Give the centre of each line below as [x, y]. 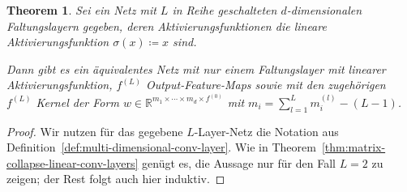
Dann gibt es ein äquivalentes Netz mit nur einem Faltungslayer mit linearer [196, 68]
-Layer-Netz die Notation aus [266, 131]
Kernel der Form [77, 102]
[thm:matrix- [353, 147]
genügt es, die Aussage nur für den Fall [239, 162]
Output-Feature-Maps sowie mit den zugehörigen [266, 85]
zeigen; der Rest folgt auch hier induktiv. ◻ [116, 179]
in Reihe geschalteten [225, 10]
